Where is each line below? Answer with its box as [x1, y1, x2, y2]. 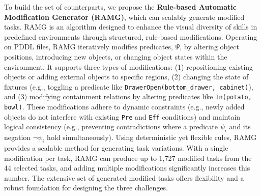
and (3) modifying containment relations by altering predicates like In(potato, [4, 91, 252, 102]
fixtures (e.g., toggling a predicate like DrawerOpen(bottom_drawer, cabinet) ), [4, 81, 253, 92]
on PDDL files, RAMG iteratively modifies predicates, [4, 41, 173, 52]
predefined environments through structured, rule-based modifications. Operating [4, 31, 257, 42]
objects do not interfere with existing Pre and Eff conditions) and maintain [4, 111, 241, 122]
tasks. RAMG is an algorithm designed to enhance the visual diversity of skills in [4, 21, 257, 32]
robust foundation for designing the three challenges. [4, 182, 168, 193]
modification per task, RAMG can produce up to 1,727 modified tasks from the [4, 152, 252, 163]
